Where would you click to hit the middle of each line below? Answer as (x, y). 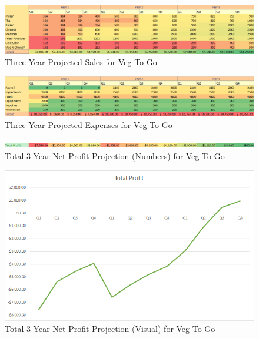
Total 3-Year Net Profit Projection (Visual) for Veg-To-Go (110, 329)
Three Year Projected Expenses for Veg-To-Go (89, 124)
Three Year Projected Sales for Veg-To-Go (81, 62)
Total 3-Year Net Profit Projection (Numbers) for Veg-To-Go (115, 155)
